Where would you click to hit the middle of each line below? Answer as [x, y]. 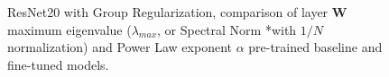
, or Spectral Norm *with [227, 29]
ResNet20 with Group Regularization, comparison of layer [168, 12]
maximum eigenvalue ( [69, 29]
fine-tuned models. [58, 64]
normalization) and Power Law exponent [120, 47]
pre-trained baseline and [315, 47]
